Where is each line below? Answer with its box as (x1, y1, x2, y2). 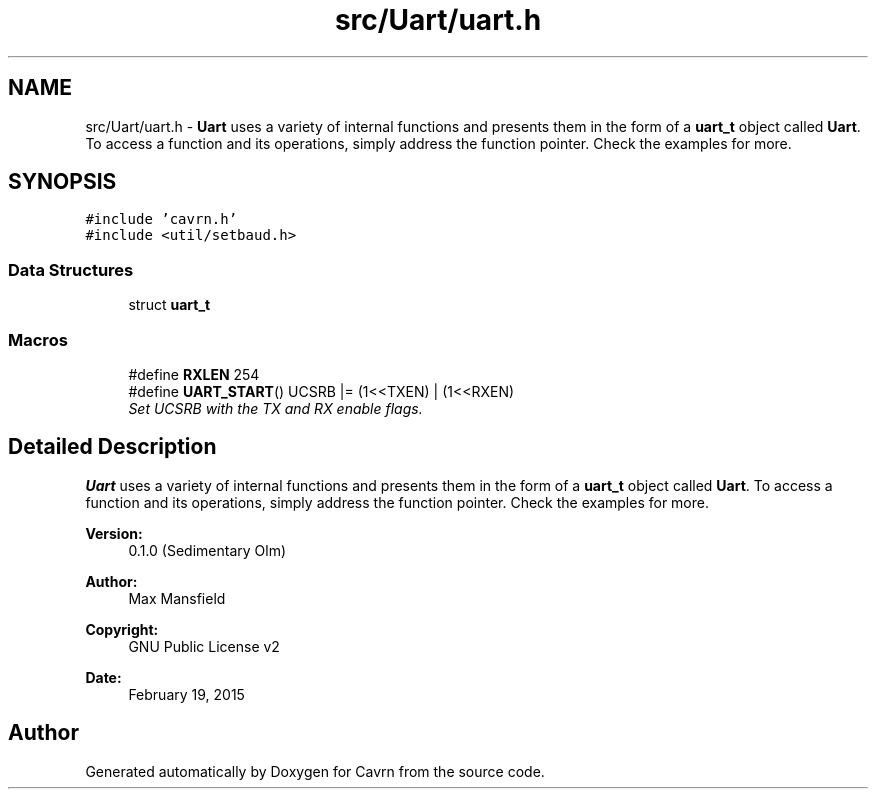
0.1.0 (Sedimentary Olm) (128, 541, 287, 559)
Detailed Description (8, 434, 217, 460)
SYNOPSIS (8, 169, 117, 195)
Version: (85, 524, 143, 542)
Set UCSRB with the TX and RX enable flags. (128, 399, 423, 417)
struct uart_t (128, 296, 211, 314)
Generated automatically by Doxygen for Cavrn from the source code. (85, 762, 545, 780)
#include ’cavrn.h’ (85, 211, 238, 228)
